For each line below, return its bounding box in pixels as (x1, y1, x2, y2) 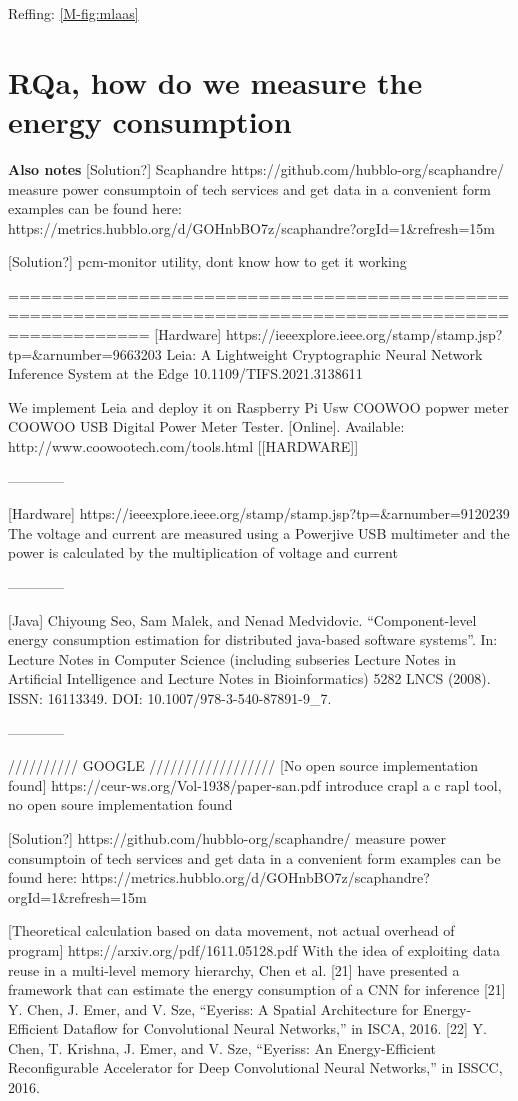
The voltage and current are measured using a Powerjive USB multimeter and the (8, 522, 510, 543)
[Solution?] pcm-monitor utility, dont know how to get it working (8, 251, 407, 272)
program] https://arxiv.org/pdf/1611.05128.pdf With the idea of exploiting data (8, 939, 500, 960)
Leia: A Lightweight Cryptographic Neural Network (166, 343, 483, 364)
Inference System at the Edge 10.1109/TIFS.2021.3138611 (8, 363, 363, 384)
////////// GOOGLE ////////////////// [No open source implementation (8, 755, 479, 776)
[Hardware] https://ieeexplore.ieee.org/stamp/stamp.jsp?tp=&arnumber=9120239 (8, 503, 510, 524)
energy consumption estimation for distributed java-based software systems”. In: (8, 629, 498, 650)
